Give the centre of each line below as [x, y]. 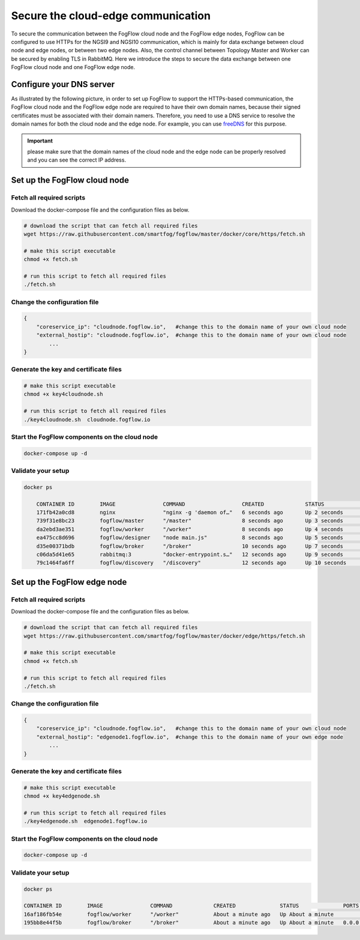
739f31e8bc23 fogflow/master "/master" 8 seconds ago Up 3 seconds [190, 521]
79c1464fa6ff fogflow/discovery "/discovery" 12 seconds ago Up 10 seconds [191, 563]
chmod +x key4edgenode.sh [62, 796]
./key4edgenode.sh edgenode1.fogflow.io [85, 821]
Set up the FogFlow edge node [69, 582]
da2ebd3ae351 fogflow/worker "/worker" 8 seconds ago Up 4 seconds [190, 529]
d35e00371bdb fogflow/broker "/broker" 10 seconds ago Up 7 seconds [190, 546]
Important [40, 141]
